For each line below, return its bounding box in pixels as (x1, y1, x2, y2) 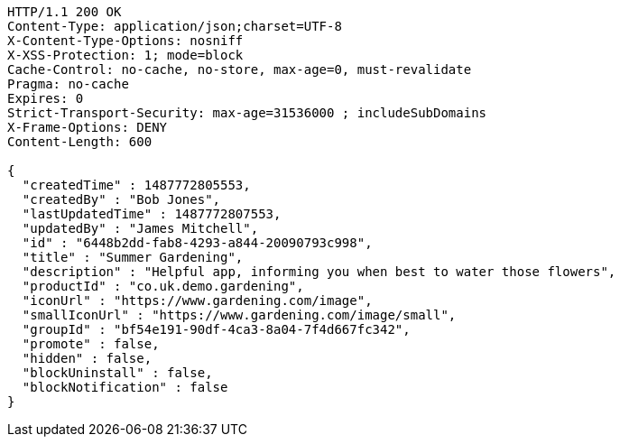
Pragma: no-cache (7, 77, 129, 91)
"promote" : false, (22, 337, 160, 351)
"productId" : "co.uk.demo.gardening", (22, 279, 304, 293)
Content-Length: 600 (7, 134, 153, 149)
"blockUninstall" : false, (22, 365, 213, 380)
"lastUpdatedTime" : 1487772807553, (22, 207, 282, 221)
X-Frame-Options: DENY (7, 120, 168, 134)
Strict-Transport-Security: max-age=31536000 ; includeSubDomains (7, 106, 487, 120)
